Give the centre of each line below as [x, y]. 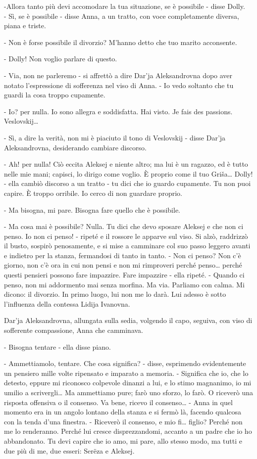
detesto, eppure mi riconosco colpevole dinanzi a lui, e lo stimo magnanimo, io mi [128, 383]
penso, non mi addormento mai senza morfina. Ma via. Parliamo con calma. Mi [124, 284]
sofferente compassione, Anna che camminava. [74, 330]
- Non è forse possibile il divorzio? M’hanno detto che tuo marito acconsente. [121, 42]
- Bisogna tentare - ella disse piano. [57, 346]
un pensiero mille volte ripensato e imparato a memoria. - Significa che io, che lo [126, 373]
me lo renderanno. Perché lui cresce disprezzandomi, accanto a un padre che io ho [128, 431]
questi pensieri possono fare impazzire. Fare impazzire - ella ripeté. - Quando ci [124, 275]
